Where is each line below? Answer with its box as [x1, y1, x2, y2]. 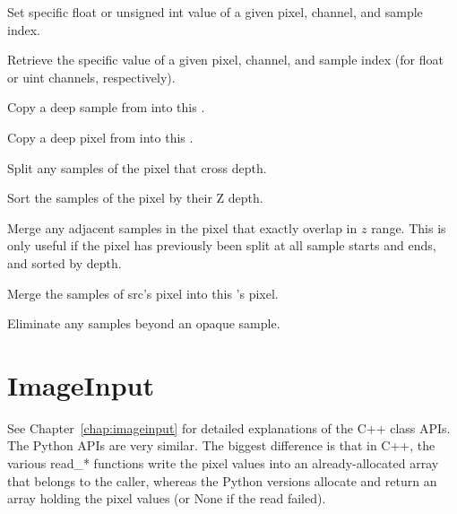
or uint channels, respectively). [7, 67, 176, 86]
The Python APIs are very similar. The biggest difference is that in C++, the [7, 436, 435, 455]
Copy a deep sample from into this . [7, 98, 205, 117]
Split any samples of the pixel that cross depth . [7, 158, 267, 177]
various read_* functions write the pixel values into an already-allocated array [7, 454, 439, 473]
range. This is [371, 218, 446, 237]
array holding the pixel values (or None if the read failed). [7, 489, 326, 508]
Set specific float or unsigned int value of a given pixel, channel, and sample [7, 3, 423, 21]
